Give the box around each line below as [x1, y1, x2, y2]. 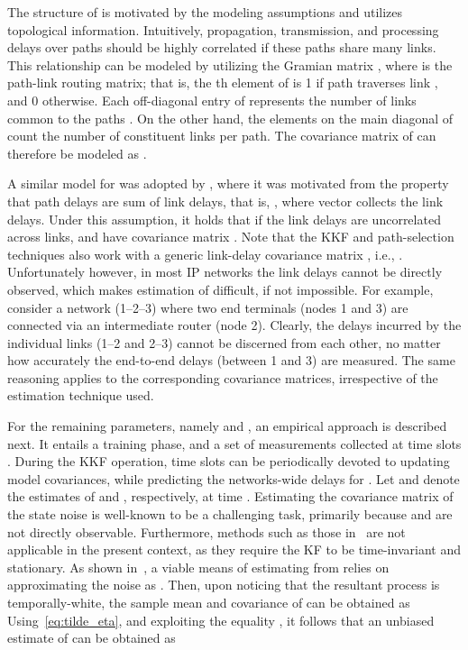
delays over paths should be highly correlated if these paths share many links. [7, 38, 436, 57]
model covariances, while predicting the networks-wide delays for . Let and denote [7, 469, 460, 488]
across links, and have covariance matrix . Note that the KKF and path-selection [7, 227, 454, 246]
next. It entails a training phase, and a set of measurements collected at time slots [7, 434, 462, 453]
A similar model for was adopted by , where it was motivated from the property [7, 174, 449, 193]
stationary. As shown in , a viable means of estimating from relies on [7, 557, 390, 576]
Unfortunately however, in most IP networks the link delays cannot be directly [7, 262, 443, 281]
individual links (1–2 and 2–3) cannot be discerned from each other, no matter [7, 333, 441, 352]
